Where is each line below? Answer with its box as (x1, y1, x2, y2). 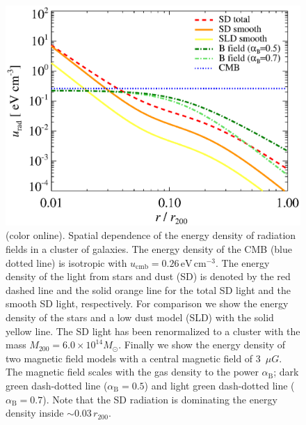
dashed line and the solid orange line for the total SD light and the (6, 282, 291, 297)
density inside (6, 405, 64, 420)
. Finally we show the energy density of (118, 337, 286, 352)
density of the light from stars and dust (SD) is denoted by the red (6, 269, 291, 284)
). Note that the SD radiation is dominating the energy (42, 392, 277, 406)
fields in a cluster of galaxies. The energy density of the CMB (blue (6, 242, 293, 256)
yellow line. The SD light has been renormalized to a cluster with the (6, 323, 300, 338)
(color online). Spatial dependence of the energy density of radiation (6, 228, 296, 242)
